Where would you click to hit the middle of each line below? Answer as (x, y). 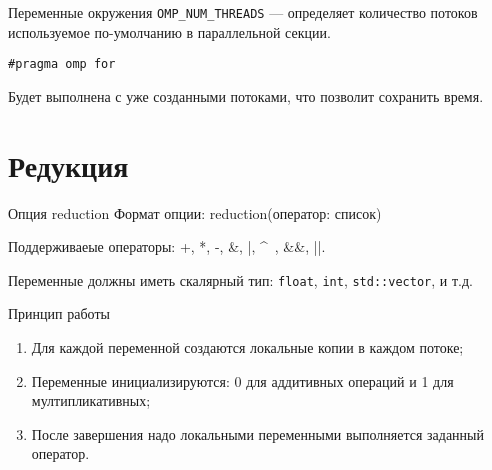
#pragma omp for (62, 64)
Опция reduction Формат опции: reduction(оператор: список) (195, 212)
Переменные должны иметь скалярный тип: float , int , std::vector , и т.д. (240, 279)
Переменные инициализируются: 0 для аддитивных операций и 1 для (242, 380)
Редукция (68, 164)
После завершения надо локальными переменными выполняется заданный (258, 433)
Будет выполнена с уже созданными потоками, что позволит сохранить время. (246, 95)
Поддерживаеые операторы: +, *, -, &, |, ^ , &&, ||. (167, 246)
